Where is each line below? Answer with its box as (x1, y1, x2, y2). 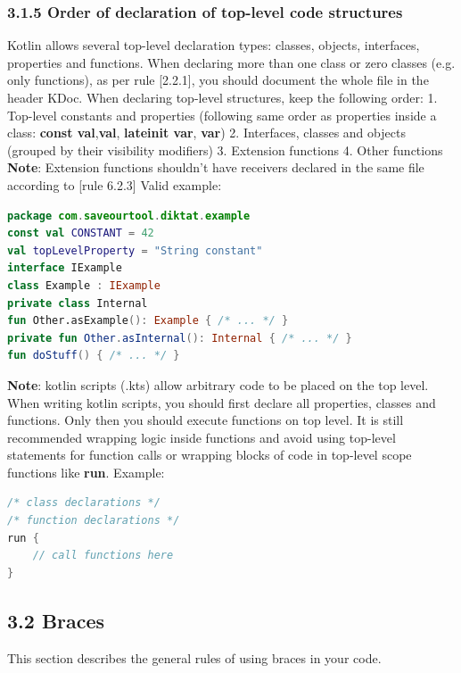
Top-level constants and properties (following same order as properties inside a (7, 105, 437, 124)
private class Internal (7, 296, 148, 310)
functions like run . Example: (7, 462, 165, 481)
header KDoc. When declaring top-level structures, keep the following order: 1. (7, 88, 438, 106)
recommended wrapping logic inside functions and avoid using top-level (7, 428, 396, 446)
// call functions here (32, 549, 174, 562)
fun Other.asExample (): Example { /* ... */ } (7, 314, 289, 328)
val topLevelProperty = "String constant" (7, 244, 263, 257)
